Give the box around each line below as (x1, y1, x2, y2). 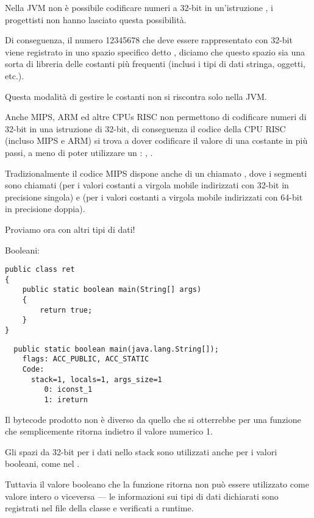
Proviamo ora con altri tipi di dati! (5, 222, 135, 235)
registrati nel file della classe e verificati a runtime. (5, 502, 194, 514)
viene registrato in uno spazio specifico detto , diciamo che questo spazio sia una (5, 45, 305, 58)
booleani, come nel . (5, 457, 80, 470)
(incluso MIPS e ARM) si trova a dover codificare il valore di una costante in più (5, 134, 308, 147)
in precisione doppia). (5, 202, 85, 215)
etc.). (5, 69, 24, 82)
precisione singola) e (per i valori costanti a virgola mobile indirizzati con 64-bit (5, 190, 303, 203)
